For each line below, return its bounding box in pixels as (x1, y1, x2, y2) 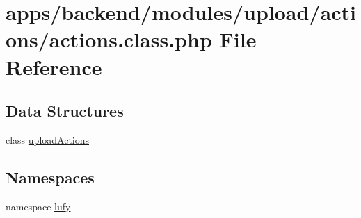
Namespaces (6, 166, 95, 187)
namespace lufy (6, 199, 71, 213)
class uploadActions (6, 132, 90, 146)
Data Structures (6, 100, 124, 121)
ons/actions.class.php (6, 25, 212, 53)
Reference (6, 52, 102, 81)
